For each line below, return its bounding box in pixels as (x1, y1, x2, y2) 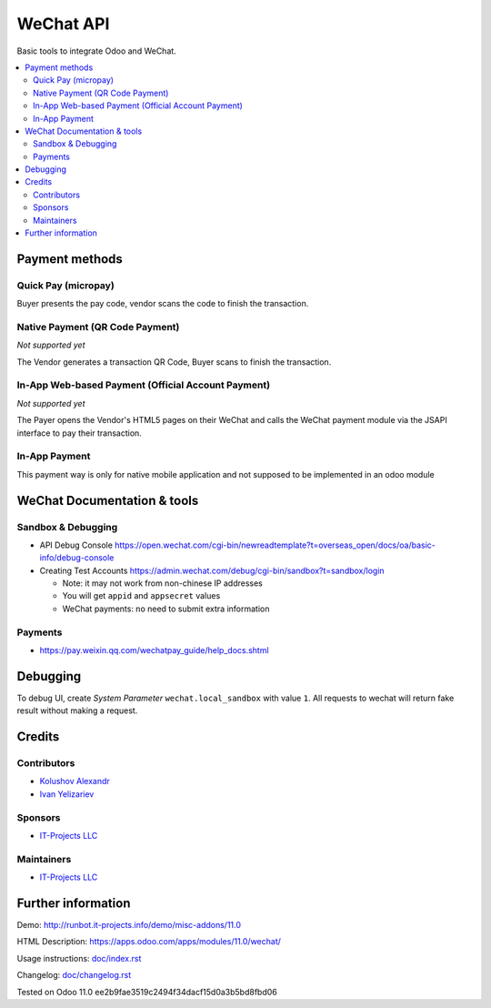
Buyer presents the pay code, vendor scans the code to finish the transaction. (16, 298, 309, 309)
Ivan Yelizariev (39, 788, 95, 800)
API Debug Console (39, 539, 114, 550)
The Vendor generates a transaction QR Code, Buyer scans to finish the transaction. (16, 356, 332, 368)
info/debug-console (39, 552, 115, 563)
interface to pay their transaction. (16, 428, 143, 438)
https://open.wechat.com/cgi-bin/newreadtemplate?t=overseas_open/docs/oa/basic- (115, 539, 436, 550)
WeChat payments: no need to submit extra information (62, 603, 270, 614)
